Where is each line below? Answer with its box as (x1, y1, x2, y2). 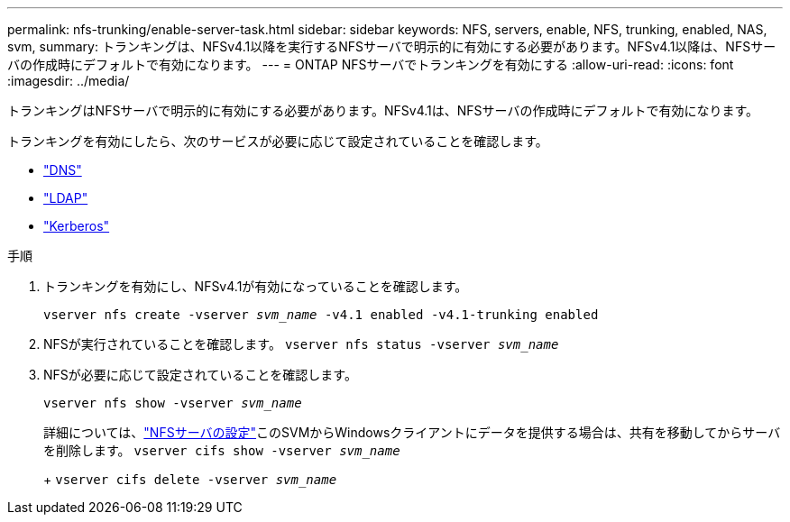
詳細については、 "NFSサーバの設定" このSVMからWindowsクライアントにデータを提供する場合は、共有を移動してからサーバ (43, 425, 781, 440)
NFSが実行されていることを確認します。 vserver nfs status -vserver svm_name (43, 336, 559, 352)
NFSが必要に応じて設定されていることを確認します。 (43, 367, 357, 382)
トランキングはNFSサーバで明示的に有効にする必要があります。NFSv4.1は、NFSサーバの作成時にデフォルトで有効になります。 (7, 103, 758, 118)
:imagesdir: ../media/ (7, 73, 130, 88)
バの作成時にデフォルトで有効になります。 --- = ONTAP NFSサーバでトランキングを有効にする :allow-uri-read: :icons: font (7, 57, 734, 72)
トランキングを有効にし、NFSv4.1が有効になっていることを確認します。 (43, 279, 468, 294)
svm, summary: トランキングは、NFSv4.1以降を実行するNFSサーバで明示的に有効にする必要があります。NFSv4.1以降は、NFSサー (7, 39, 776, 54)
